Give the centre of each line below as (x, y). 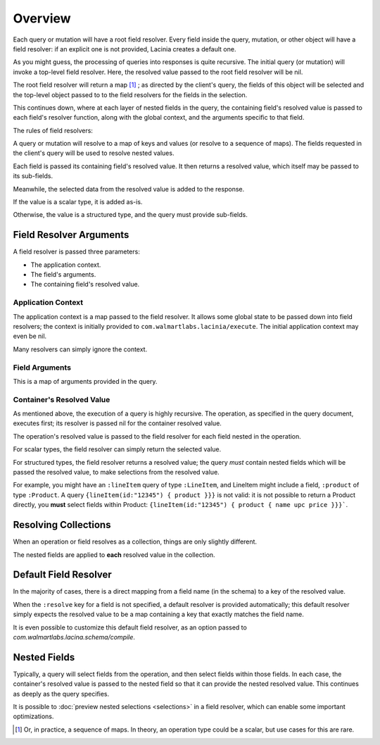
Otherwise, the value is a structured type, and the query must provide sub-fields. (130, 215)
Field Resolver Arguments (71, 235)
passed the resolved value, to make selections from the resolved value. (116, 472)
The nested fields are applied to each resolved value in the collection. (114, 555)
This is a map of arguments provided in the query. (85, 381)
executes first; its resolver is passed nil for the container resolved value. (117, 423)
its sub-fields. (33, 176)
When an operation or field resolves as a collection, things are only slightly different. (135, 541)
